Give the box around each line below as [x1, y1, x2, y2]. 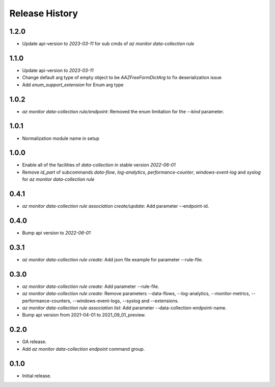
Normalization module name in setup [22, 135, 99, 141]
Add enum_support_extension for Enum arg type [22, 82, 124, 88]
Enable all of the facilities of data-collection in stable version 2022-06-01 [22, 162, 176, 168]
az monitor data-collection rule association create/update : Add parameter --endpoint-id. [22, 203, 209, 209]
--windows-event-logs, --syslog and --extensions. [72, 298, 179, 304]
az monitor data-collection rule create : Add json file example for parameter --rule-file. [22, 256, 203, 262]
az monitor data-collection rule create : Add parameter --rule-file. [22, 283, 159, 289]
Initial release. [22, 373, 51, 379]
